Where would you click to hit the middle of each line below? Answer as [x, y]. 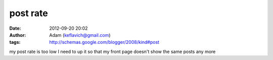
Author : [18, 35]
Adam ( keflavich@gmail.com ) [80, 35]
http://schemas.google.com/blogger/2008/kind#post [104, 42]
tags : [15, 42]
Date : [15, 28]
